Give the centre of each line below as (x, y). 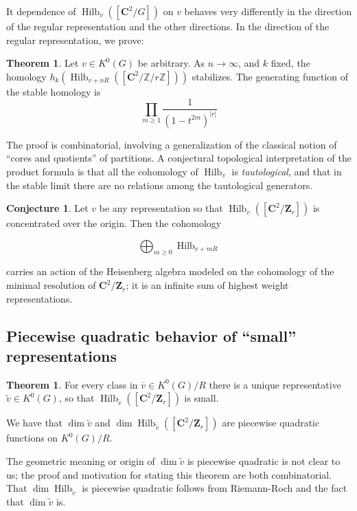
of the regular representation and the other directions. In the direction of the (168, 26)
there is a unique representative (275, 384)
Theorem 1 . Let (43, 63)
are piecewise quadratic (271, 423)
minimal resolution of (51, 285)
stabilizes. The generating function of (270, 76)
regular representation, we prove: (75, 40)
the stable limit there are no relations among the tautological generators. (160, 185)
